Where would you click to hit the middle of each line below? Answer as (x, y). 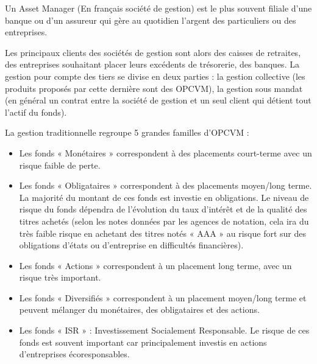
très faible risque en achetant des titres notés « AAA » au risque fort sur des (162, 233)
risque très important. (60, 277)
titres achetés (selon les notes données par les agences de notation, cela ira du (164, 221)
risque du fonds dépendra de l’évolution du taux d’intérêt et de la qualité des (163, 209)
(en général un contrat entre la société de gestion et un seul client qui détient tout (158, 100)
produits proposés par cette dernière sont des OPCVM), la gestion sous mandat (154, 88)
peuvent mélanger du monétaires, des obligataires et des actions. (139, 310)
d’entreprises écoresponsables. (74, 354)
